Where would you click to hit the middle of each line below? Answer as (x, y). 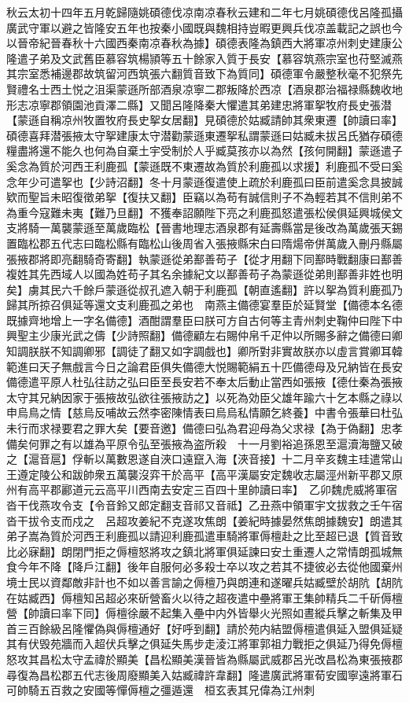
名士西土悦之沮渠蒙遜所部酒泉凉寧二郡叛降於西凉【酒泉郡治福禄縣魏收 (210, 88)
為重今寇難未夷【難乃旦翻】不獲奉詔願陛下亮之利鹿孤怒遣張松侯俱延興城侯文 (204, 212)
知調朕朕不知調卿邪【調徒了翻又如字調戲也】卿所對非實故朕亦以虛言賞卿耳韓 (204, 351)
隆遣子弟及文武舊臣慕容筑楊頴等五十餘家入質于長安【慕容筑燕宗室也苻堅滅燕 (204, 58)
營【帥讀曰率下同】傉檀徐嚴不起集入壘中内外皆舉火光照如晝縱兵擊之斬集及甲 (204, 613)
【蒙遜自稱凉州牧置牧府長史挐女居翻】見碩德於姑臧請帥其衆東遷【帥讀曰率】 (204, 120)
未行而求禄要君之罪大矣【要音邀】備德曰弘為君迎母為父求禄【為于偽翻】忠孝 (204, 428)
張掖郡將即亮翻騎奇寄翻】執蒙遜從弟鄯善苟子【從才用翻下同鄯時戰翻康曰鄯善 (204, 258)
